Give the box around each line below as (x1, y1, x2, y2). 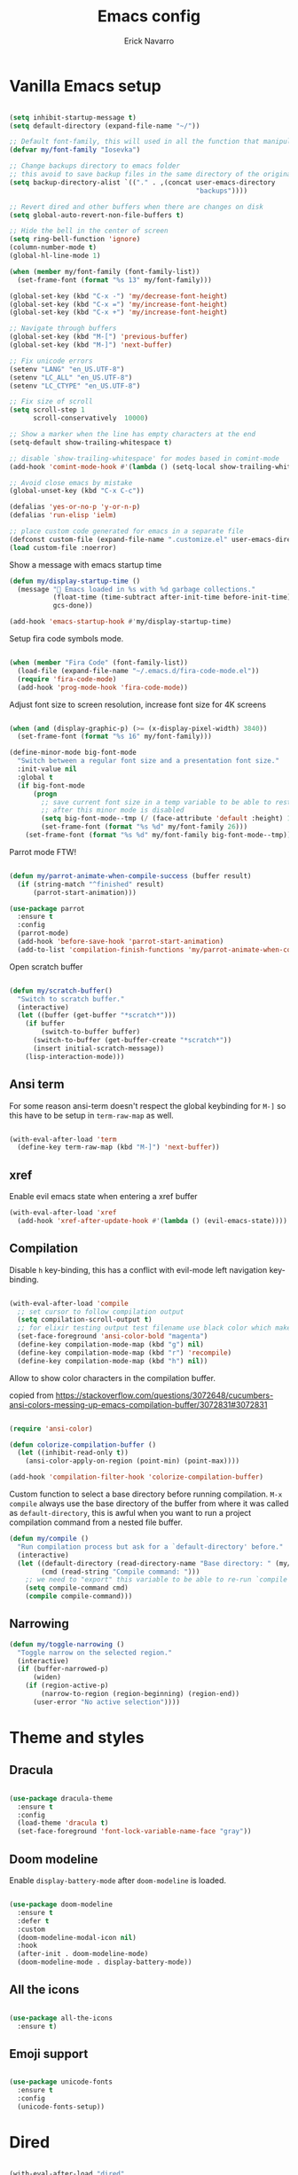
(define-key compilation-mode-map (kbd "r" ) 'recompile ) (17, 1348, 232, 1357)
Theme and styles (9, 1728, 145, 1747)
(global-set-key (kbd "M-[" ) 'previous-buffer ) (9, 333, 189, 342)
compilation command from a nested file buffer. (9, 1517, 184, 1527)
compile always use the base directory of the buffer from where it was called (9, 1498, 289, 1509)
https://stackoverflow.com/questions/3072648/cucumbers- (55, 1390, 274, 1401)
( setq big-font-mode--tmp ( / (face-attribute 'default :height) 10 (41, 814, 295, 823)
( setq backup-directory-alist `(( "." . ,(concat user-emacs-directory (9, 177, 276, 187)
